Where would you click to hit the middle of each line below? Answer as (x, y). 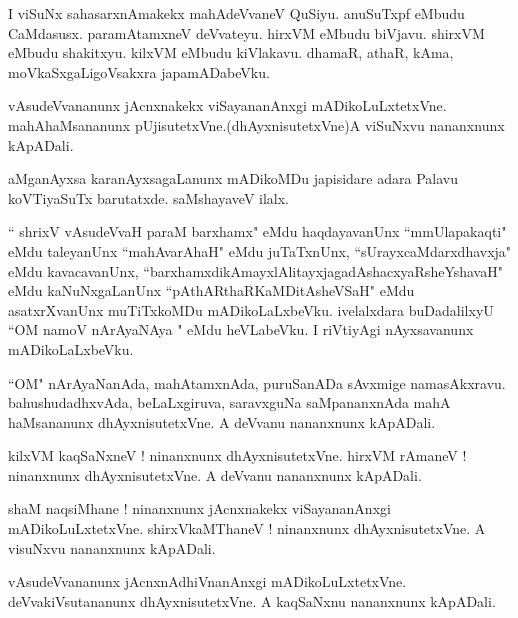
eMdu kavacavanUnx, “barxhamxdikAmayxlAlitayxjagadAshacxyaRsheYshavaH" (255, 270)
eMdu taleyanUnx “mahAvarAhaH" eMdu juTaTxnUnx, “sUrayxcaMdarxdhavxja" (260, 250)
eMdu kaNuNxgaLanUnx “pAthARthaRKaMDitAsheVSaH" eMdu (211, 290)
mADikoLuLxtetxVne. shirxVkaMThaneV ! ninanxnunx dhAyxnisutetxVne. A (247, 528)
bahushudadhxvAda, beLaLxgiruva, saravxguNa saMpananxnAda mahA (229, 402)
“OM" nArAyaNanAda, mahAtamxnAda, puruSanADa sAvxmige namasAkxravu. (257, 382)
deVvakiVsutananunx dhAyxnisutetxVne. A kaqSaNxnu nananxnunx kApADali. (252, 600)
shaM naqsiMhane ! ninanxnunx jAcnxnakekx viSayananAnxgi (199, 508)
